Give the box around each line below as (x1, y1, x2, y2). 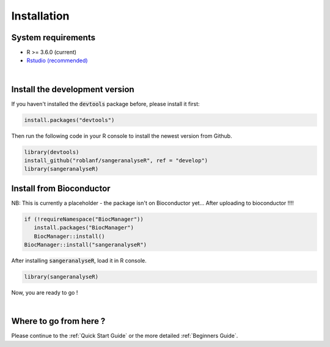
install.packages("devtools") (24, 116, 115, 123)
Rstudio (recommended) (26, 57, 88, 64)
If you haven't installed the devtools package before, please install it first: (11, 100, 200, 107)
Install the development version (11, 84, 134, 95)
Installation (11, 9, 70, 23)
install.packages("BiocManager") (34, 224, 134, 231)
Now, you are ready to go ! (11, 289, 78, 296)
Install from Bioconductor (11, 183, 111, 193)
